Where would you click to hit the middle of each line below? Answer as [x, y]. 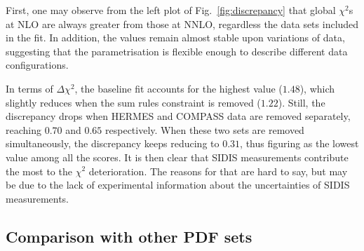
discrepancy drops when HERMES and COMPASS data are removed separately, [178, 116]
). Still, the [302, 102]
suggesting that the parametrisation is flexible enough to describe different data [177, 51]
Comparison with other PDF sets [129, 236]
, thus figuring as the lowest [299, 143]
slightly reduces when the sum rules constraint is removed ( [133, 102]
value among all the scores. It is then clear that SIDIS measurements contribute [177, 157]
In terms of [29, 88]
